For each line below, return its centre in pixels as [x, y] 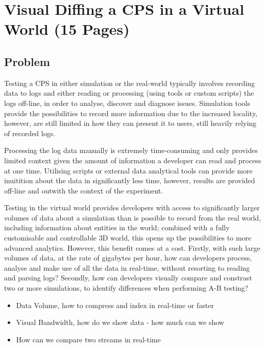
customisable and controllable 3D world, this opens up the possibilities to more [128, 238]
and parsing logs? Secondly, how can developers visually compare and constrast [128, 278]
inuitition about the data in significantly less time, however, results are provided [130, 180]
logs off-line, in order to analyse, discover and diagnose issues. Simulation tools [127, 103]
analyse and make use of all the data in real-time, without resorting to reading [127, 267]
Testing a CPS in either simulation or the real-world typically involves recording [130, 83]
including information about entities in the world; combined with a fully [117, 227]
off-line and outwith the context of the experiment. [84, 190]
